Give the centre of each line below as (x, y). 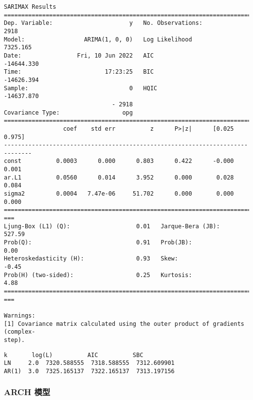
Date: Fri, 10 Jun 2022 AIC (79, 55)
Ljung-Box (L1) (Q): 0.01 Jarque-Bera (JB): (112, 226)
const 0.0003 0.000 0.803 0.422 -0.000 (119, 161)
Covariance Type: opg (68, 112)
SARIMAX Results (30, 7)
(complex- (20, 332)
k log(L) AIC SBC (74, 355)
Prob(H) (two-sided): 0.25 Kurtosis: (98, 275)
